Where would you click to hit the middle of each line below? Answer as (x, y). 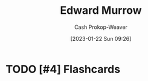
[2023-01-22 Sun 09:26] (101, 38)
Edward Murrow (101, 10)
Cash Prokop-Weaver (101, 27)
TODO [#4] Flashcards (63, 69)
